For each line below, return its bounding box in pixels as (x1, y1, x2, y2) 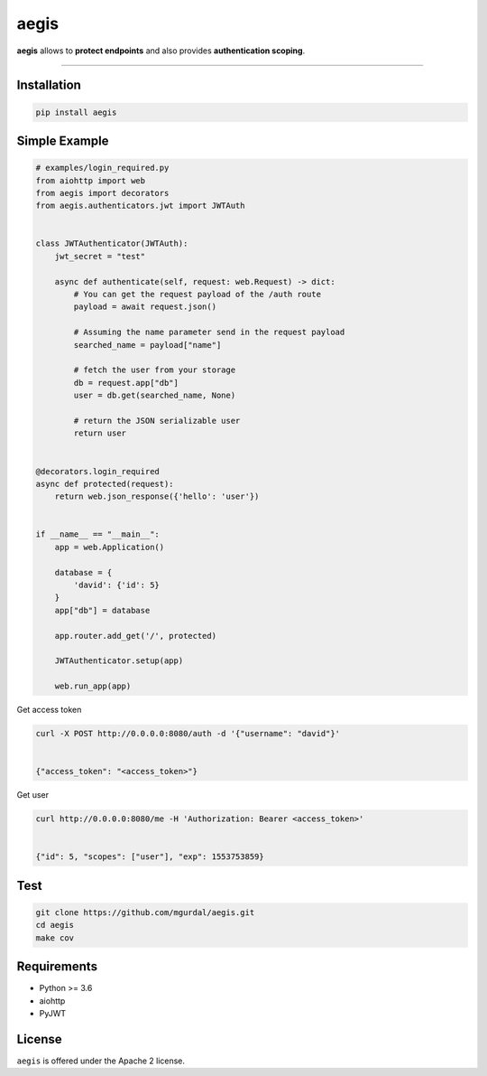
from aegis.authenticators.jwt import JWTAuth (35, 201, 245, 211)
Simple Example (16, 133, 109, 148)
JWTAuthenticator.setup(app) (54, 656, 184, 666)
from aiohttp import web (35, 175, 146, 185)
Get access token (16, 705, 82, 716)
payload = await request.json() (73, 302, 216, 312)
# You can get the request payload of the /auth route (73, 289, 322, 300)
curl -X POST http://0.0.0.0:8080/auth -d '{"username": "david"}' (35, 728, 341, 739)
